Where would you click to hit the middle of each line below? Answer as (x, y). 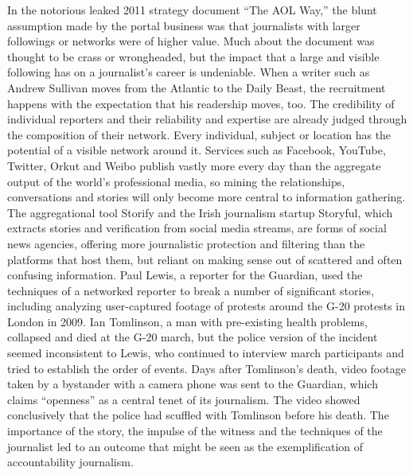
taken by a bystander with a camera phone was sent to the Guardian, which (193, 384)
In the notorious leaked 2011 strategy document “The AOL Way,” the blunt (192, 10)
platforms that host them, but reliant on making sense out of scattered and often (205, 259)
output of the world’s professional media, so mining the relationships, (176, 181)
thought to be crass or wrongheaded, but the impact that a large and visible (193, 56)
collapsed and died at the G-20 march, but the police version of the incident (193, 337)
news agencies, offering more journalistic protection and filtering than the (186, 243)
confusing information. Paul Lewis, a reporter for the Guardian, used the (185, 275)
